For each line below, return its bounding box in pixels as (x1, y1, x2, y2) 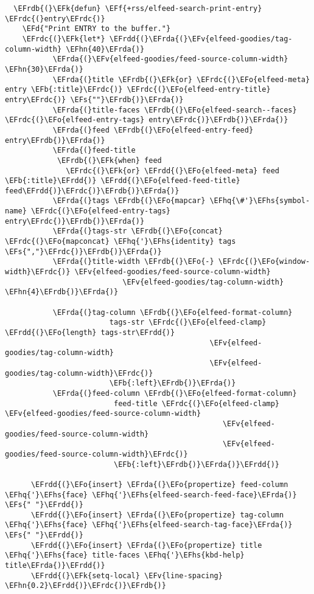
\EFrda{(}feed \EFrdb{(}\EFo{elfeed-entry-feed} (52, 125, 254, 134)
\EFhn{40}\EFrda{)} (66, 44, 145, 54)
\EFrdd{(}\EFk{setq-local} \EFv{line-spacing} (30, 571, 223, 580)
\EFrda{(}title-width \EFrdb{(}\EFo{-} (52, 257, 214, 266)
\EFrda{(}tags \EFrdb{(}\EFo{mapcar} (52, 196, 206, 205)
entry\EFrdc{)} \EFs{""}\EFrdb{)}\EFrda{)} (5, 95, 184, 104)
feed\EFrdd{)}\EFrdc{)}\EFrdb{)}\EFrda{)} (5, 186, 180, 195)
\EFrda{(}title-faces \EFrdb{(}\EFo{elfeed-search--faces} (52, 105, 297, 114)
